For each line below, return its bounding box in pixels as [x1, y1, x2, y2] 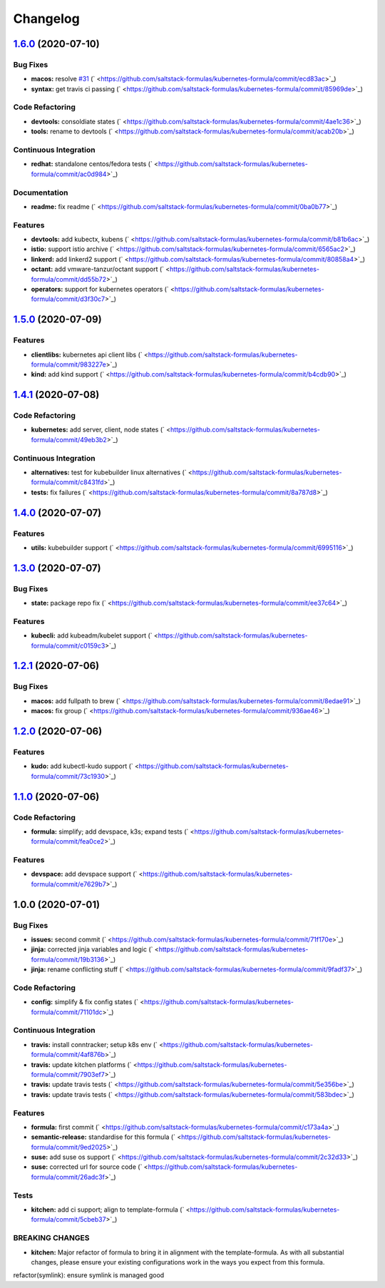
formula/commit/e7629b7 [31, 879, 106, 888]
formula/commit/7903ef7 [31, 1070, 105, 1078]
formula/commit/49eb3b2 [31, 435, 107, 444]
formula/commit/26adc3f [31, 1172, 105, 1181]
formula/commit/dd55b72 [31, 275, 107, 283]
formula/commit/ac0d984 [31, 170, 107, 178]
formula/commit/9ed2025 [31, 1143, 107, 1151]
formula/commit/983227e [31, 360, 106, 369]
